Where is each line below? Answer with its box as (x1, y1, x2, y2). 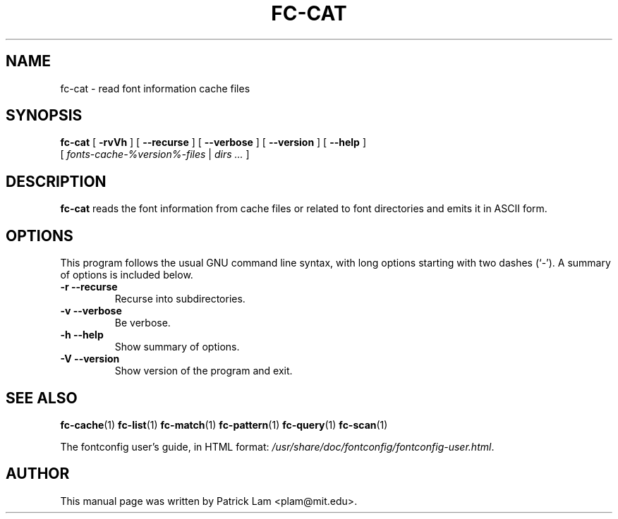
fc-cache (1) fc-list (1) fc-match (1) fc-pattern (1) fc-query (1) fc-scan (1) (60, 418, 388, 431)
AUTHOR (6, 465, 70, 483)
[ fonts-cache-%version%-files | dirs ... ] (60, 148, 250, 161)
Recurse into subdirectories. (114, 293, 246, 305)
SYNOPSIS (6, 106, 83, 125)
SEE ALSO (6, 389, 78, 407)
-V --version (60, 353, 120, 365)
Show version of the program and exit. (114, 365, 293, 377)
